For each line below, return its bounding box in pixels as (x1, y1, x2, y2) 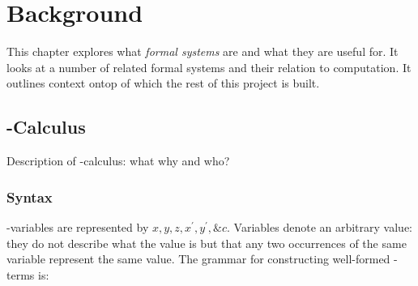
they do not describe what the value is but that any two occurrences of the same (6, 234, 407, 251)
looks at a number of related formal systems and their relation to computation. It (6, 58, 412, 75)
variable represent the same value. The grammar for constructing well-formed (6, 250, 390, 267)
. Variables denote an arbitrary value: (227, 218, 412, 235)
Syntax (6, 186, 53, 207)
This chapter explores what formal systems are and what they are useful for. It (6, 43, 399, 60)
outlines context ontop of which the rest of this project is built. (6, 75, 320, 92)
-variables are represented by (6, 218, 149, 235)
